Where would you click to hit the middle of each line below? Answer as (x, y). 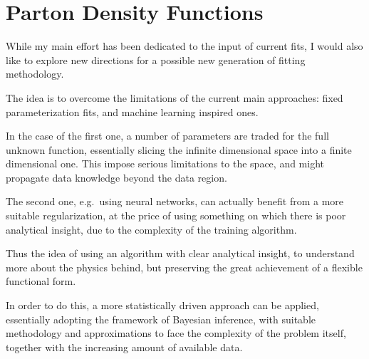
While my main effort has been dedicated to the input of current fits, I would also (184, 46)
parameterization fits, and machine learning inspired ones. (132, 111)
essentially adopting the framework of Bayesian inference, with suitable (161, 319)
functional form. (41, 281)
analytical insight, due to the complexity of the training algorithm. (151, 229)
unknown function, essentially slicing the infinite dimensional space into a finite (179, 149)
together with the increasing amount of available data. (124, 347)
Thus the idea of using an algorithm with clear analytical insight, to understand (180, 253)
